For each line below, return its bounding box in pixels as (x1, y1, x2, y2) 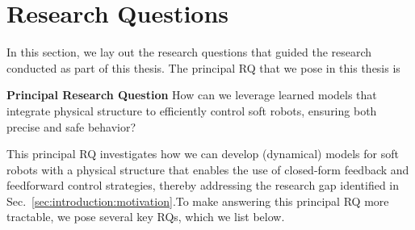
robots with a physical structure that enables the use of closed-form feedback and (6, 161, 409, 178)
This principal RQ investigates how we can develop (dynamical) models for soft (6, 145, 399, 162)
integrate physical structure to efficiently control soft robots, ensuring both (6, 102, 377, 119)
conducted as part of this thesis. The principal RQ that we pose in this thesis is (6, 59, 400, 76)
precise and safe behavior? (6, 118, 136, 135)
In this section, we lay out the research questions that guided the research (6, 44, 372, 61)
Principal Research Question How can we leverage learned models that (6, 86, 377, 103)
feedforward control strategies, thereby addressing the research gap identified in (6, 177, 400, 194)
